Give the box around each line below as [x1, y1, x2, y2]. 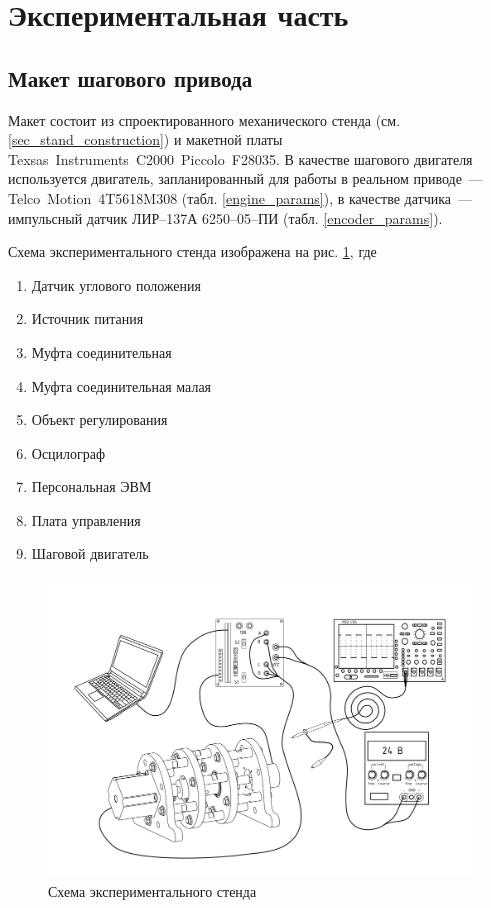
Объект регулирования [31, 409, 168, 430]
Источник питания [31, 308, 144, 329]
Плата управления [31, 509, 141, 530]
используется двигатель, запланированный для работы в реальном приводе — [8, 168, 483, 189]
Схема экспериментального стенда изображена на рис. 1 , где [8, 241, 377, 262]
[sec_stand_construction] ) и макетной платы [8, 129, 283, 150]
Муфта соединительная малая [31, 375, 212, 396]
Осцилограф [31, 442, 106, 463]
